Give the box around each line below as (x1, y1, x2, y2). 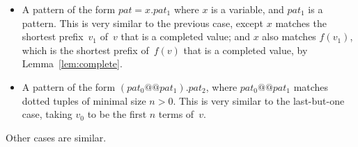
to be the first (87, 107, 147, 121)
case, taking (22, 107, 72, 121)
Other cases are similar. (6, 130, 107, 144)
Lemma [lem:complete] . (22, 56, 123, 71)
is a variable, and (211, 2, 284, 16)
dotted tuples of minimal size (22, 93, 146, 107)
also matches (262, 29, 316, 44)
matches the (275, 15, 327, 30)
